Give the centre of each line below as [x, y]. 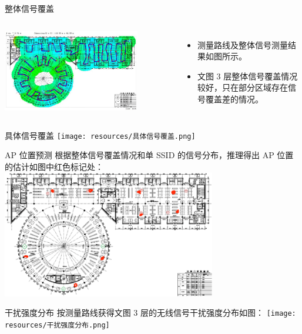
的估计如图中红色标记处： [54, 166]
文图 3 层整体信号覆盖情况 [247, 76]
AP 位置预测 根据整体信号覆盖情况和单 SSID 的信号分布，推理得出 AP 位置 [149, 155]
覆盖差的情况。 [234, 98]
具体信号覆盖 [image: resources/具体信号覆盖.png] [100, 135]
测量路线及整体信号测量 [242, 44]
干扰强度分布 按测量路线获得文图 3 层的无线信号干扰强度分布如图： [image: [150, 313]
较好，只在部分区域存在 [242, 87]
